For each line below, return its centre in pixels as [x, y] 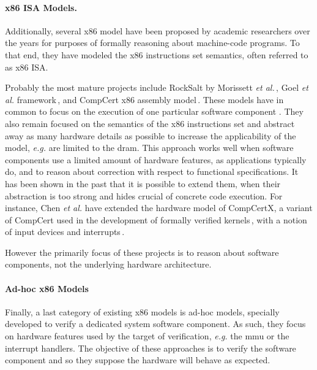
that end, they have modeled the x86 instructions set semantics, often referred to [157, 54]
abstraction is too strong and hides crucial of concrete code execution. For [144, 195]
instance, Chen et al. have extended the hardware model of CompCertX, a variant [159, 208]
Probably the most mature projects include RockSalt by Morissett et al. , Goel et [157, 87]
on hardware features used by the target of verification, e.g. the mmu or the [147, 336]
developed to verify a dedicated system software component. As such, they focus [155, 324]
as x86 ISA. [27, 67]
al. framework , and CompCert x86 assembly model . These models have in [144, 99]
